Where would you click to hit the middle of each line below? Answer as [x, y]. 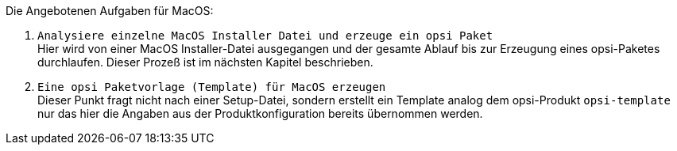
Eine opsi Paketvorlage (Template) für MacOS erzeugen [212, 87]
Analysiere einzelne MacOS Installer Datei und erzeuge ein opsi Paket [265, 36]
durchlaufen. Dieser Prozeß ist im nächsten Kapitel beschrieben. [205, 62]
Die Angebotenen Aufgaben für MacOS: [110, 11]
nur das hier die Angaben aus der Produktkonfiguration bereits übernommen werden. [260, 113]
